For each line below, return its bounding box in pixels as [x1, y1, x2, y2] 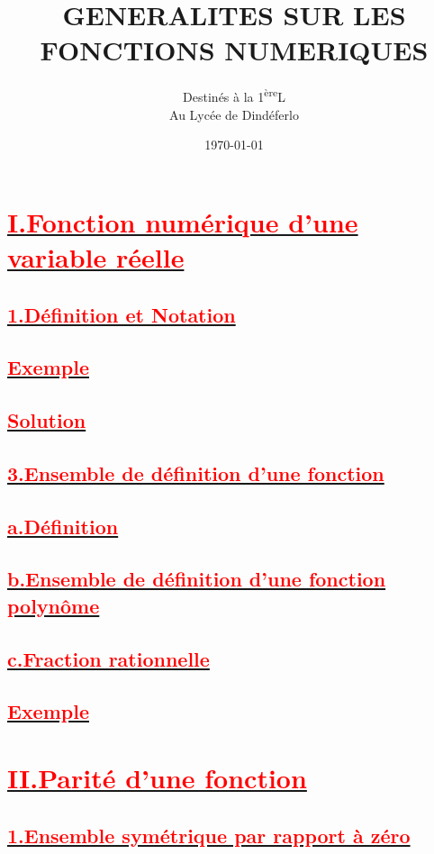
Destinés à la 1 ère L [183, 85, 285, 105]
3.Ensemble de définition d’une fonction [7, 459, 384, 486]
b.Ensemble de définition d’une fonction [7, 565, 386, 593]
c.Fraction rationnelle [7, 644, 210, 672]
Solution [7, 406, 86, 434]
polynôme [7, 591, 100, 619]
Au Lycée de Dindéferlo [169, 104, 299, 123]
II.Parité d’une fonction [7, 759, 307, 795]
